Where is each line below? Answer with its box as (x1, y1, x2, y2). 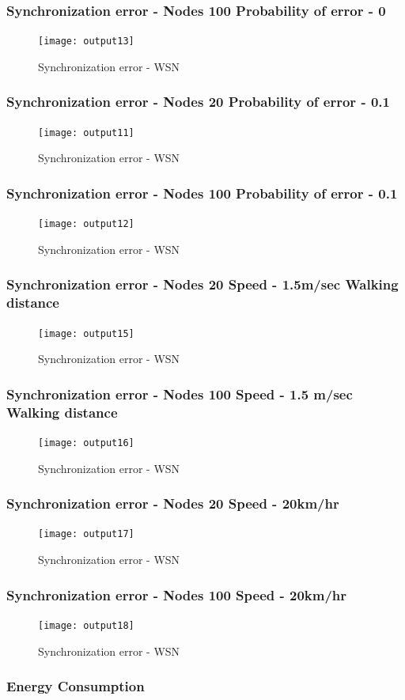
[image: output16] (38, 437, 134, 448)
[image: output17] (38, 528, 134, 540)
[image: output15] (38, 327, 134, 339)
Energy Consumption (6, 676, 145, 696)
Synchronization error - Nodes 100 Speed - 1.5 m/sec (6, 384, 353, 403)
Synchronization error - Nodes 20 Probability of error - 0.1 (6, 92, 390, 112)
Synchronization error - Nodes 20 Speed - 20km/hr (6, 494, 339, 513)
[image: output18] (38, 619, 134, 631)
